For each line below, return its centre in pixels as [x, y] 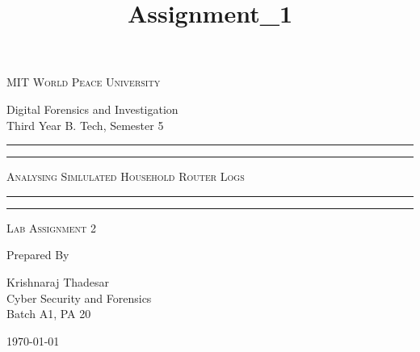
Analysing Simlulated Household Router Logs [126, 176]
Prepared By [38, 255]
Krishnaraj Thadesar [58, 281]
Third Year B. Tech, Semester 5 [85, 125]
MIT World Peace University [84, 82]
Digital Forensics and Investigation [92, 109]
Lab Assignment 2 [51, 227]
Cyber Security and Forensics [79, 298]
